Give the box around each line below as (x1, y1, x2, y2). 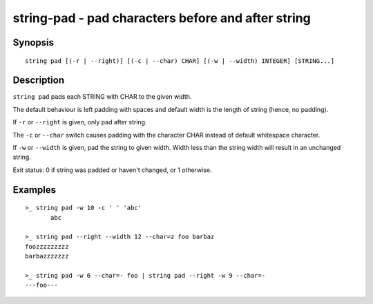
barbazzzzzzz (25, 252, 69, 260)
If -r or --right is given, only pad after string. (12, 118, 147, 126)
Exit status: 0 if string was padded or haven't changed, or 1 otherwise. (12, 166, 212, 174)
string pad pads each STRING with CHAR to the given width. (12, 93, 192, 101)
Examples (12, 184, 57, 196)
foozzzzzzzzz (25, 243, 69, 250)
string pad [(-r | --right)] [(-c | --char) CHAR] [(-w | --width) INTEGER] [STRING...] (25, 57, 335, 65)
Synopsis (12, 37, 55, 48)
